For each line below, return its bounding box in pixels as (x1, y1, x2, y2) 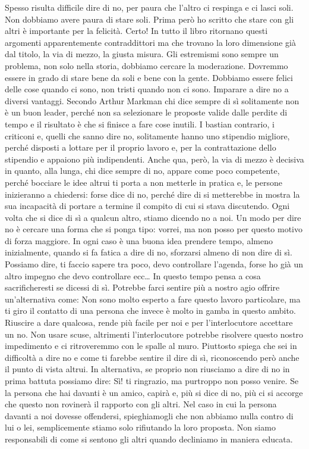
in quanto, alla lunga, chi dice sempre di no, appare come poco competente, (5, 164, 280, 177)
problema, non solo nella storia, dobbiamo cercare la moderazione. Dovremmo (5, 59, 288, 71)
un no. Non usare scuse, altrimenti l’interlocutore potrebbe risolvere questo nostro (5, 328, 304, 340)
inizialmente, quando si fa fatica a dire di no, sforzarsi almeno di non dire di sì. (5, 246, 292, 258)
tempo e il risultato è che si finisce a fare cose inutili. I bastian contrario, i (5, 117, 275, 130)
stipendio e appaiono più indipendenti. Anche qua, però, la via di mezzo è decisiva (5, 152, 304, 165)
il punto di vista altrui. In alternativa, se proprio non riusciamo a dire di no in (5, 363, 290, 375)
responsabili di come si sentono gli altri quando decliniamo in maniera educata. (5, 432, 293, 445)
